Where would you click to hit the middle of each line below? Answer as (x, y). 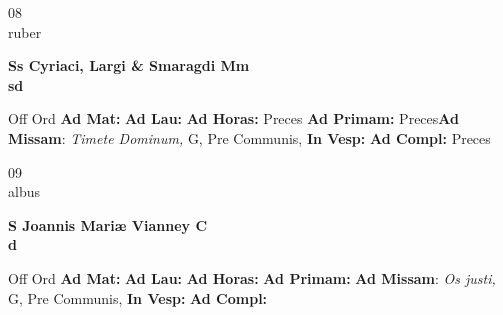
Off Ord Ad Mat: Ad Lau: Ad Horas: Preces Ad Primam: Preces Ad (233, 118)
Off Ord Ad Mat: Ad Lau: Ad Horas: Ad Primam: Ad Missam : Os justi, (252, 277)
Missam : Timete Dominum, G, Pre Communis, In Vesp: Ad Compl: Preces (249, 137)
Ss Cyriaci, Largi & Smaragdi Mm (129, 65)
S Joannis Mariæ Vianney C (108, 224)
